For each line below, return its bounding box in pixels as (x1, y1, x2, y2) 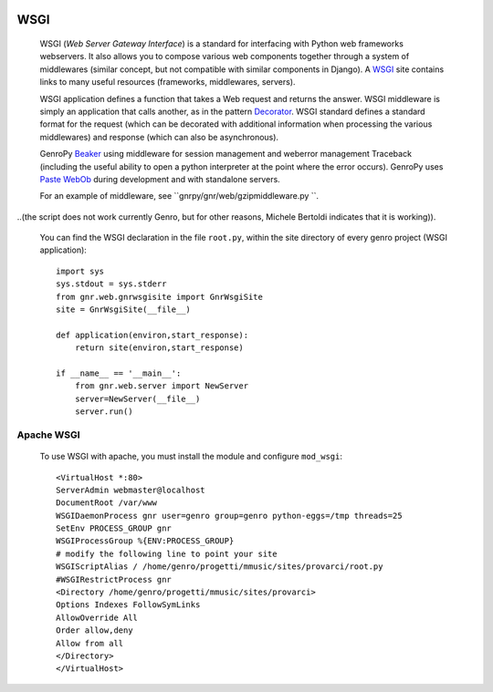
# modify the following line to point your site (56, 548, 278, 559)
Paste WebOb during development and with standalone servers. (39, 173, 280, 184)
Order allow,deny (56, 625, 133, 635)
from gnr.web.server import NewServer (74, 381, 249, 391)
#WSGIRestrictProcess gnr (56, 574, 173, 584)
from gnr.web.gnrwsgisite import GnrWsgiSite (56, 292, 264, 302)
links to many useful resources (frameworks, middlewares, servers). (39, 77, 296, 88)
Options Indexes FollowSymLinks (56, 600, 201, 610)
